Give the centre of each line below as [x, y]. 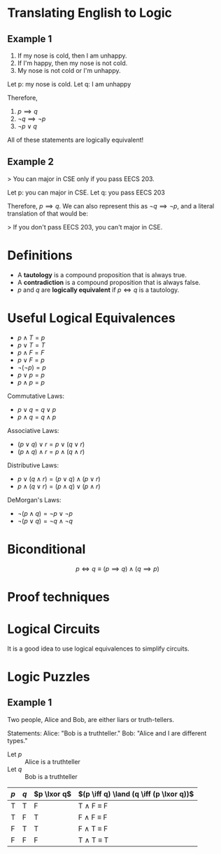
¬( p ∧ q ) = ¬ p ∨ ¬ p [45, 513]
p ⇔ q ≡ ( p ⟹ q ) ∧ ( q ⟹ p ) [117, 568]
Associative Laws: [33, 430]
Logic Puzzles [49, 677]
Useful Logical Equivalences [92, 318]
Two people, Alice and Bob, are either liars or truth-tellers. [91, 719]
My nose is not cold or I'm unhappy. [69, 71]
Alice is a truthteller [52, 761]
